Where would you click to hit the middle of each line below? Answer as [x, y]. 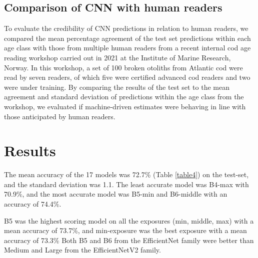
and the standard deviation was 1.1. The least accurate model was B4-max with [126, 184]
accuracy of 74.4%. [33, 204]
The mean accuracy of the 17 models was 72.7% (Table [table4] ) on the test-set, [126, 174]
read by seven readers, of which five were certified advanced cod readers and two [127, 77]
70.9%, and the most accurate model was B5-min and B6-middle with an [116, 194]
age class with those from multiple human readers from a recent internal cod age [127, 48]
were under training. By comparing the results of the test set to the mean [117, 87]
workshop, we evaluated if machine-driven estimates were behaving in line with [125, 106]
